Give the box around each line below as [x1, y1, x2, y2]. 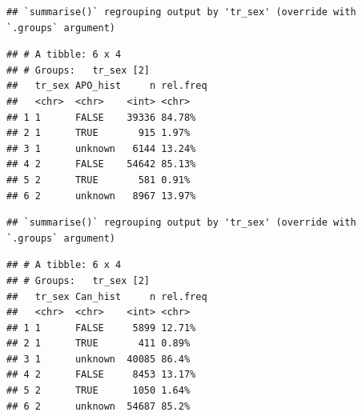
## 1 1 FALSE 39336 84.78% [6, 111, 196, 123]
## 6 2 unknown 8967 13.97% [6, 190, 196, 202]
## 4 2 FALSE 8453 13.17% [6, 369, 196, 381]
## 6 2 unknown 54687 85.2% [6, 400, 191, 412]
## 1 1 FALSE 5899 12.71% [6, 322, 196, 334]
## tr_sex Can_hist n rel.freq [6, 290, 207, 302]
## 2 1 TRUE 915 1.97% [6, 127, 191, 139]
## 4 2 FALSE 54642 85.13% [6, 158, 196, 170]
